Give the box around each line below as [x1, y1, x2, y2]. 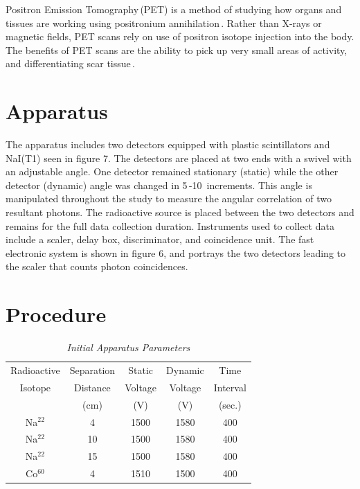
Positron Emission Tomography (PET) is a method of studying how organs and [6, 2, 342, 16]
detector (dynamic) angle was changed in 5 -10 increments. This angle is [6, 177, 312, 192]
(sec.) [218, 397, 242, 411]
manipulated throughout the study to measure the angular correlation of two [6, 191, 332, 206]
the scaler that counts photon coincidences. [6, 259, 188, 274]
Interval [213, 380, 246, 394]
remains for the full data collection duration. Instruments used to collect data [6, 218, 334, 233]
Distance [74, 380, 111, 394]
